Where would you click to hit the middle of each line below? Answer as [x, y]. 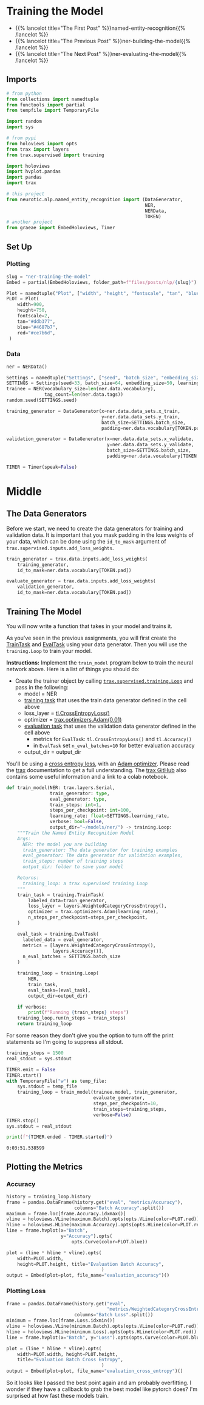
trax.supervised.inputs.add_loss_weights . [60, 548]
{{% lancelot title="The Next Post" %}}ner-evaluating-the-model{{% [101, 54]
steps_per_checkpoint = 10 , [126, 1104]
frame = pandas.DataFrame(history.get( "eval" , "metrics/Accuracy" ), [95, 1202]
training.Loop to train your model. [49, 651]
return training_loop [44, 1024]
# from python [24, 93]
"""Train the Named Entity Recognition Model [76, 833]
